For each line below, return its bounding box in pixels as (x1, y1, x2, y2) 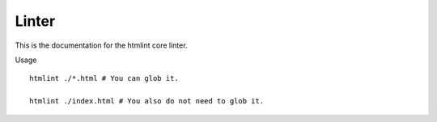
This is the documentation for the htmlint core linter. (15, 40, 188, 50)
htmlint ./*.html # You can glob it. (29, 74, 180, 83)
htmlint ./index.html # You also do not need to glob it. (29, 97, 265, 106)
